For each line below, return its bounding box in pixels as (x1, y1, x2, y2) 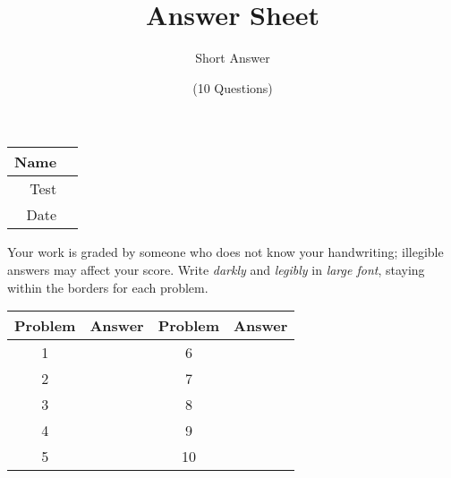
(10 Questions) (192, 78, 273, 97)
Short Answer (195, 48, 270, 67)
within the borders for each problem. (7, 277, 208, 296)
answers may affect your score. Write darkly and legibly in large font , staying (7, 260, 425, 278)
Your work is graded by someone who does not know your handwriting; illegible (7, 243, 444, 261)
